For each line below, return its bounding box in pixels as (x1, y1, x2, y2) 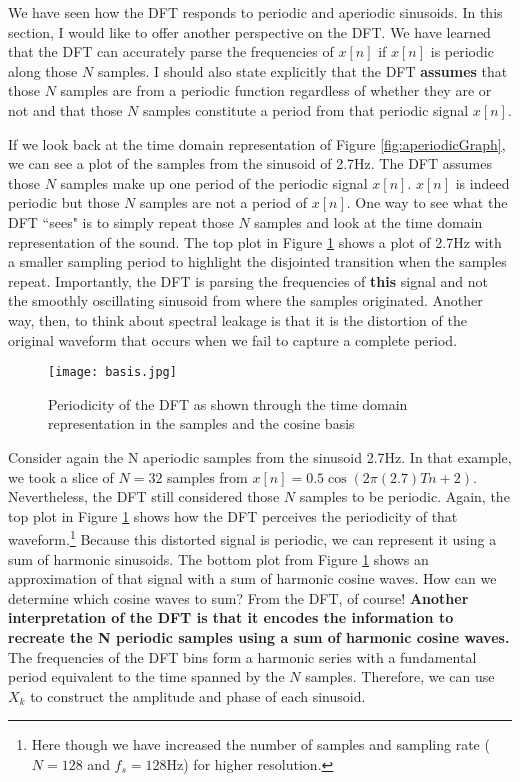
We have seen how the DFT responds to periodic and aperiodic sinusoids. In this (8, 2, 503, 22)
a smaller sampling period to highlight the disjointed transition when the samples (8, 251, 507, 272)
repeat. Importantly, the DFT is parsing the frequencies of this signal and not (8, 270, 488, 291)
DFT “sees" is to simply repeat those (8, 211, 234, 232)
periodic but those (8, 192, 120, 213)
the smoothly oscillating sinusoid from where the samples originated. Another (8, 290, 483, 311)
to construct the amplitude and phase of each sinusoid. (30, 685, 366, 706)
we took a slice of (8, 466, 114, 487)
